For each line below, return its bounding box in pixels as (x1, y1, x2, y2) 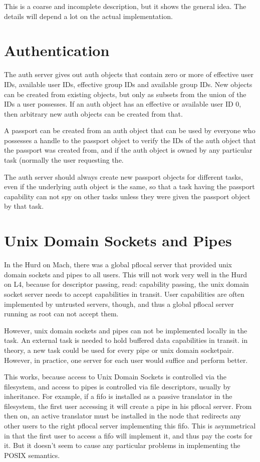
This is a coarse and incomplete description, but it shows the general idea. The (4, 1, 246, 11)
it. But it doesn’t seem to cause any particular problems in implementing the (4, 440, 240, 450)
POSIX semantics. (4, 449, 60, 460)
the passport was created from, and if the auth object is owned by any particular (4, 145, 252, 155)
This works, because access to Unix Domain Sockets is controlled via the (4, 371, 227, 382)
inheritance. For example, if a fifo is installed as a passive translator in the (4, 391, 232, 401)
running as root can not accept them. (4, 308, 119, 319)
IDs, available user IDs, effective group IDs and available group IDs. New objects (4, 79, 252, 89)
